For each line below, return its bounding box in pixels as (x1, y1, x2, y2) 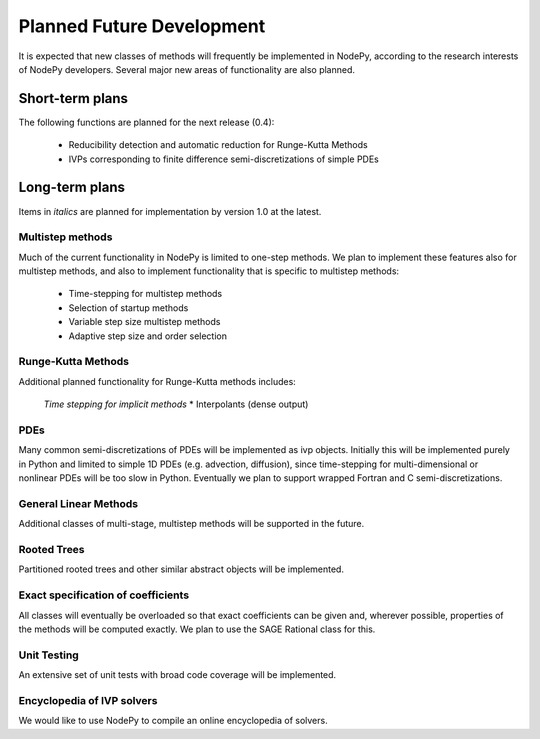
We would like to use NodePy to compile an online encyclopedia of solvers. (18, 715, 329, 727)
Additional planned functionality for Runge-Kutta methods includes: (18, 375, 297, 387)
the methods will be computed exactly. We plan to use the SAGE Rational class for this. (18, 623, 376, 635)
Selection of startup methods (68, 301, 189, 314)
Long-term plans (18, 179, 125, 196)
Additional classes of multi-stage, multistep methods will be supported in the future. (18, 518, 365, 530)
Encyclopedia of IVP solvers (18, 693, 158, 707)
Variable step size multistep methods (68, 316, 221, 328)
